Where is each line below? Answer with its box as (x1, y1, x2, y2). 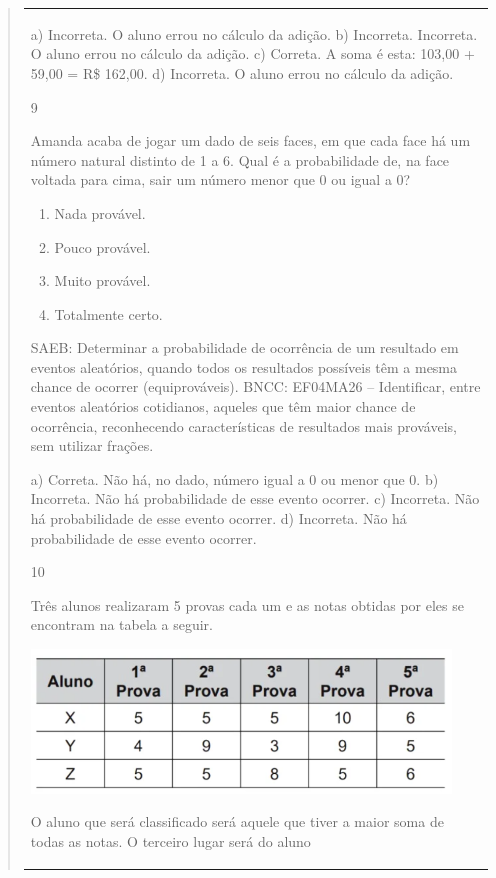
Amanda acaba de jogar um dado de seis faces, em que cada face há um (30, 130, 471, 151)
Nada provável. (54, 202, 146, 223)
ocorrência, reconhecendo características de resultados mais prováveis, (30, 415, 457, 436)
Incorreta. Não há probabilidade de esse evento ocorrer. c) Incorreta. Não (30, 488, 480, 509)
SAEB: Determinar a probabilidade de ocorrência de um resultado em (30, 337, 459, 358)
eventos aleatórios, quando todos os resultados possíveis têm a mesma (30, 356, 458, 377)
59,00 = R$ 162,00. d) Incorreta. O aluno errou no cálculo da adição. (30, 62, 454, 83)
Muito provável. (54, 270, 151, 291)
